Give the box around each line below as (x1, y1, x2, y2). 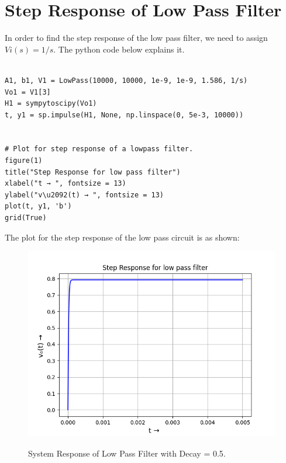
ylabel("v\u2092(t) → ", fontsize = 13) (5, 190, 164, 199)
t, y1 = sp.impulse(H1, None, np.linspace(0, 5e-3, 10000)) (5, 110, 244, 119)
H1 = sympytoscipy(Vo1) (5, 99, 97, 108)
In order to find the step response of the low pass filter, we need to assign (5, 32, 268, 44)
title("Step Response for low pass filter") (5, 168, 181, 176)
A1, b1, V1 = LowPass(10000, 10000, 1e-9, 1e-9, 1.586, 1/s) (5, 76, 248, 85)
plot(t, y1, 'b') (5, 202, 72, 211)
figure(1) (5, 156, 43, 165)
